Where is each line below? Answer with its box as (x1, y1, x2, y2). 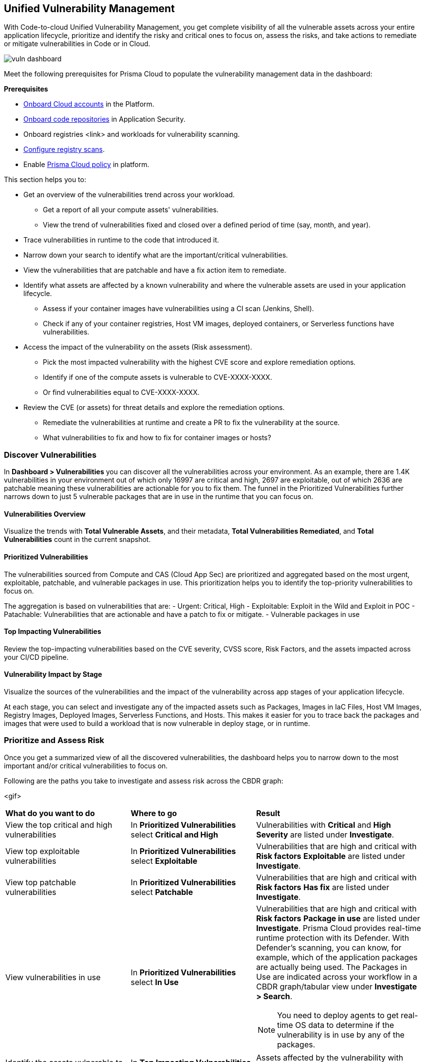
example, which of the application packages (256, 952, 418, 962)
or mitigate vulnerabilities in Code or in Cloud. (4, 39, 150, 48)
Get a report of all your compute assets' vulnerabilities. (43, 205, 219, 214)
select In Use (130, 977, 179, 987)
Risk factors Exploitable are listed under (256, 851, 406, 861)
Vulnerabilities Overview (4, 509, 86, 518)
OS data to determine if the (295, 1020, 394, 1030)
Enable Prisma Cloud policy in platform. (23, 160, 149, 169)
